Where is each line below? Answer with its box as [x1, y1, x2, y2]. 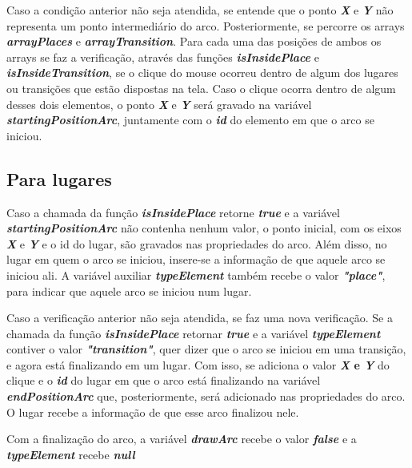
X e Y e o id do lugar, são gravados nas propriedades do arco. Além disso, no [6, 235, 387, 252]
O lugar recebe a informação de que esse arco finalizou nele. [6, 403, 299, 420]
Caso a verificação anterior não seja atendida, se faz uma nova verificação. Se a [6, 309, 393, 326]
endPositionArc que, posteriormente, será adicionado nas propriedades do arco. [6, 388, 406, 405]
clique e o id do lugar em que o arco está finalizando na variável [6, 372, 321, 389]
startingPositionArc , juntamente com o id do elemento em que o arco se [6, 111, 374, 128]
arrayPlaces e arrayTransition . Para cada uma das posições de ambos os [6, 33, 382, 50]
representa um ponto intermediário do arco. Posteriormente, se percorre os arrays [6, 17, 405, 34]
